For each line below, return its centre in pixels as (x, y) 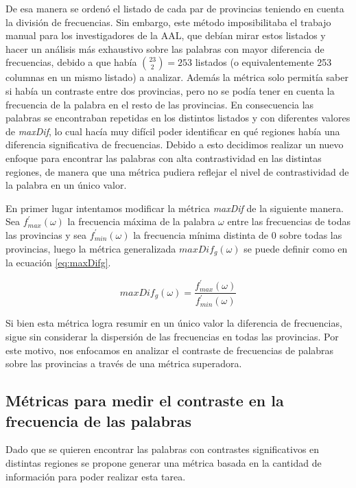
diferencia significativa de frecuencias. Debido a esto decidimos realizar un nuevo (175, 144)
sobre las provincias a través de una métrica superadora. (124, 363)
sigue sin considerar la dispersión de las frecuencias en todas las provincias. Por (172, 337)
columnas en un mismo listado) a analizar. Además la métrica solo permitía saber (177, 77)
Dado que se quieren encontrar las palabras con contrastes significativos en (163, 449)
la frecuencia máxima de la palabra (141, 221)
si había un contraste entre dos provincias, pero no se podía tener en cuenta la (170, 90)
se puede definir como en (296, 248)
